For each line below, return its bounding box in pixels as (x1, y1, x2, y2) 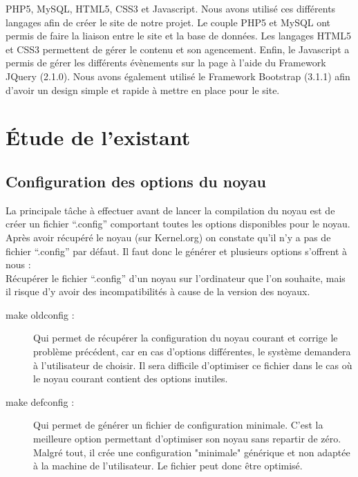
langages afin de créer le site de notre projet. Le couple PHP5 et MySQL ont (6, 15, 331, 29)
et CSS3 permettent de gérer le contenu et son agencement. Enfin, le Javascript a (6, 41, 350, 56)
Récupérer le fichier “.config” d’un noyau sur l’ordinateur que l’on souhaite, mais (6, 270, 346, 285)
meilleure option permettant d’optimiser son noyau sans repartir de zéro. (33, 431, 341, 446)
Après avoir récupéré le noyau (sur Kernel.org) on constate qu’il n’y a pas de (6, 230, 331, 244)
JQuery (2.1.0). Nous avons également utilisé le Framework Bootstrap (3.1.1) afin (6, 68, 350, 83)
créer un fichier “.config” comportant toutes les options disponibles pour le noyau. (6, 216, 350, 231)
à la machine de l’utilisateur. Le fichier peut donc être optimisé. (33, 458, 303, 473)
